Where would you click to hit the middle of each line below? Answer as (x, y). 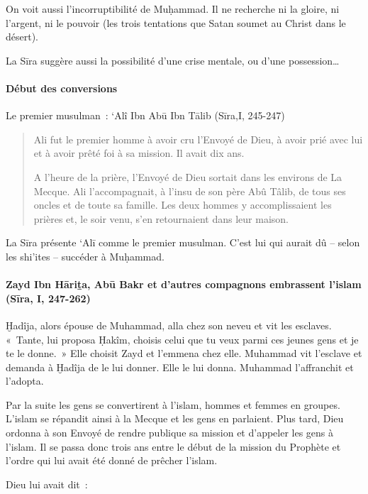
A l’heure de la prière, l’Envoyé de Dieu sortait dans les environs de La (188, 176)
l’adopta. (25, 381)
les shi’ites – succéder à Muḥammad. (85, 256)
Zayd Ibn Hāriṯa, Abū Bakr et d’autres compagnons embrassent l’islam (184, 284)
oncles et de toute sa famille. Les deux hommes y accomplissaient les (183, 205)
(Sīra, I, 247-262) (48, 298)
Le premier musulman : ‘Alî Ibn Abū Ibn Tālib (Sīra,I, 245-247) (145, 115)
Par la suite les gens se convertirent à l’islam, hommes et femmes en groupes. (173, 404)
